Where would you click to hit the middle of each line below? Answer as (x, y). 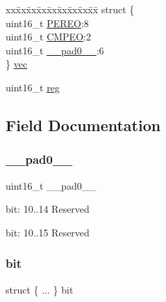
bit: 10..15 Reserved (48, 232)
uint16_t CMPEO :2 (48, 37)
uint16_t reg (33, 87)
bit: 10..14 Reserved (48, 209)
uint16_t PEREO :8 (47, 23)
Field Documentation (83, 124)
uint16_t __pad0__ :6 (55, 50)
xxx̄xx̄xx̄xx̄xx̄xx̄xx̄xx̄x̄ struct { (70, 9)
